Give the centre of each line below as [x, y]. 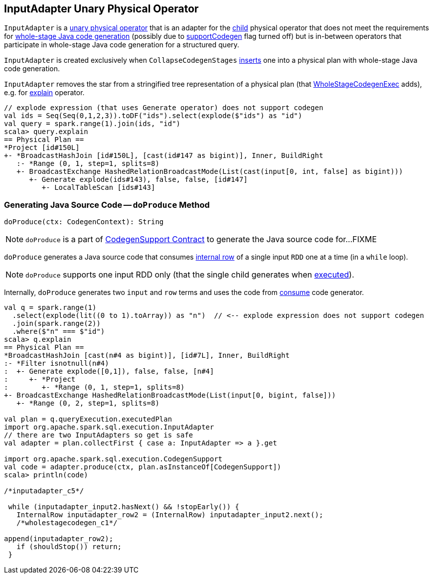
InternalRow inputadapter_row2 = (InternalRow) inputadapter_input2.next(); [170, 515]
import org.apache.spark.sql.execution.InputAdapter [109, 427]
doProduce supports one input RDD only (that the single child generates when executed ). [190, 275]
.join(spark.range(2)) [56, 324]
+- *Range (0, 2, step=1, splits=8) [88, 403]
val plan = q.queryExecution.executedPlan [88, 419]
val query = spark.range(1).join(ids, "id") [92, 124]
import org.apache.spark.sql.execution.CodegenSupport [113, 459]
